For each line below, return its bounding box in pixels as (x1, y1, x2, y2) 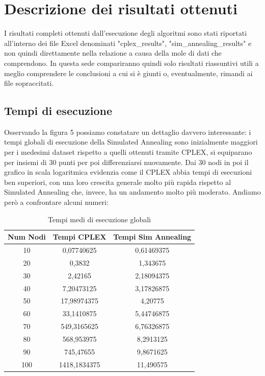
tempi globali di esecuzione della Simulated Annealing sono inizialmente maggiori (4, 136, 258, 147)
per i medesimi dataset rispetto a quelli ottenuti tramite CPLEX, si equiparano (4, 147, 252, 157)
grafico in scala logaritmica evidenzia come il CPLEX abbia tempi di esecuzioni (4, 167, 252, 177)
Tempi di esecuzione (4, 103, 113, 119)
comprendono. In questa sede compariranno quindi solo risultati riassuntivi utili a (4, 57, 259, 68)
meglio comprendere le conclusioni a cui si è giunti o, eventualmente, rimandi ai (4, 67, 253, 78)
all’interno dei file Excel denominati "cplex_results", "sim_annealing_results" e (4, 37, 252, 48)
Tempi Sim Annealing (113, 231, 192, 242)
